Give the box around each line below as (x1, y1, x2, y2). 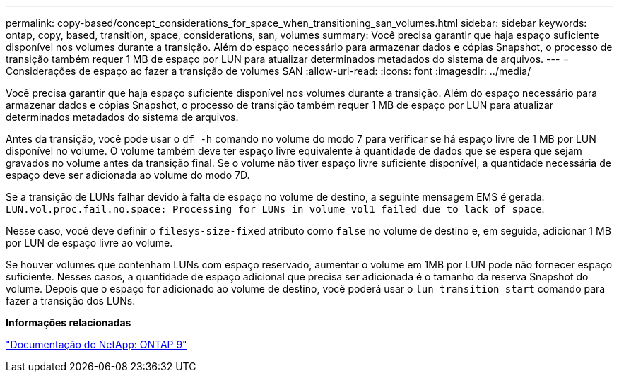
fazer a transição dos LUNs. (6, 295, 136, 307)
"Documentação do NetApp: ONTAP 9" (6, 338, 187, 350)
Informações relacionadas (6, 317, 131, 329)
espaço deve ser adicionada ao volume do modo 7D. (6, 169, 250, 181)
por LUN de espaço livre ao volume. (6, 237, 173, 249)
